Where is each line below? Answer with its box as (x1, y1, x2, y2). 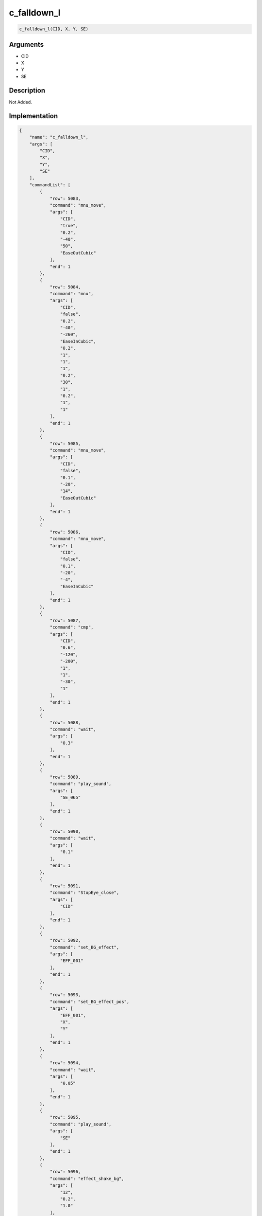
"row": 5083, (49, 196, 81, 201)
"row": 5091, (49, 883, 81, 889)
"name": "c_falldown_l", (29, 134, 89, 140)
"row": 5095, (49, 1114, 81, 1120)
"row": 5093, (49, 992, 81, 998)
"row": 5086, (49, 529, 81, 535)
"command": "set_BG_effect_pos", (49, 999, 130, 1004)
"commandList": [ (29, 182, 71, 187)
